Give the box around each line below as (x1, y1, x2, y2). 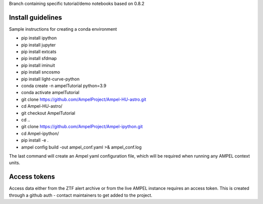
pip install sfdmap (21, 56, 57, 61)
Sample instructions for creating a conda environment (9, 26, 117, 32)
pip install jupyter (21, 42, 56, 48)
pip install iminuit (21, 62, 56, 68)
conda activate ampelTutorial (21, 90, 80, 95)
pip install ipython (21, 35, 57, 41)
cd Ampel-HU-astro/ (21, 103, 63, 109)
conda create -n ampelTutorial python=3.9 (21, 83, 107, 89)
